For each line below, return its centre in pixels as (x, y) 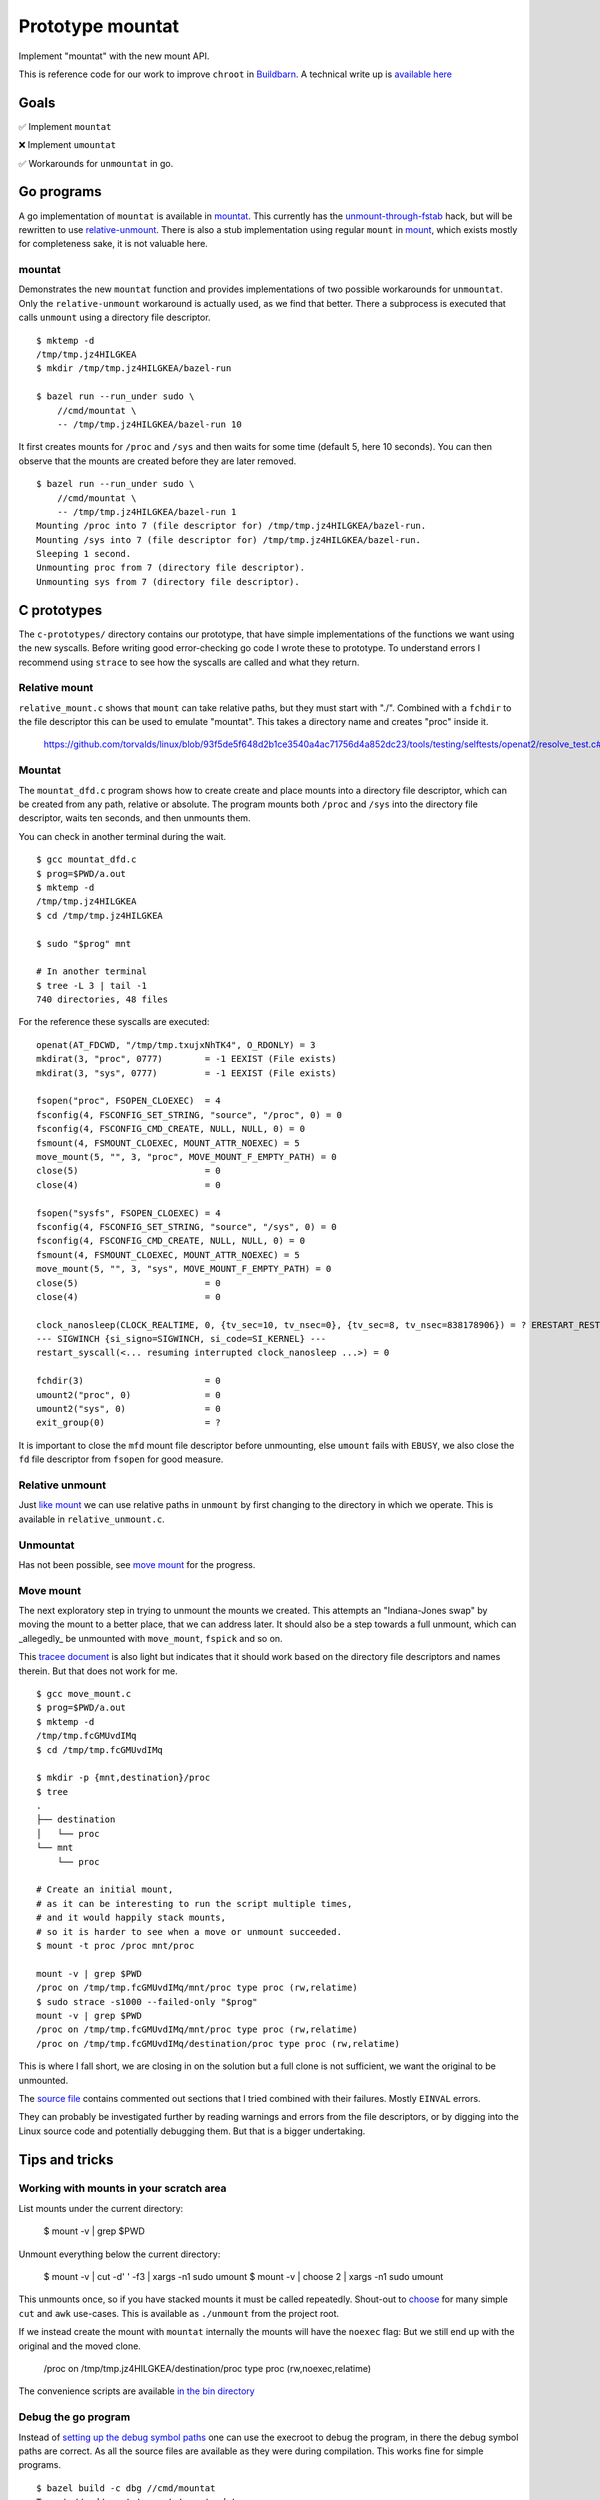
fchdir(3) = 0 (129, 1381)
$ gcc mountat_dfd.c (86, 859)
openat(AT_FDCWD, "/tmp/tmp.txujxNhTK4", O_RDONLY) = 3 (176, 1044)
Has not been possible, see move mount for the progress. (137, 1564)
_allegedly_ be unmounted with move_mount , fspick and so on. (151, 1638)
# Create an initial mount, (105, 1889)
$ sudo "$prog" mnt (84, 943)
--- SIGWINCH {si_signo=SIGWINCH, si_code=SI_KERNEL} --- (181, 1339)
